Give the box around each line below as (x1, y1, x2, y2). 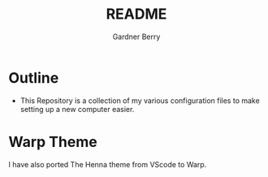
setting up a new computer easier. (19, 104, 135, 114)
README (106, 5, 167, 24)
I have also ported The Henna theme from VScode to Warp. (8, 159, 207, 169)
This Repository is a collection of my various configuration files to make (19, 95, 260, 106)
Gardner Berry (112, 32, 161, 41)
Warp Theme (8, 132, 97, 151)
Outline (8, 68, 59, 87)
